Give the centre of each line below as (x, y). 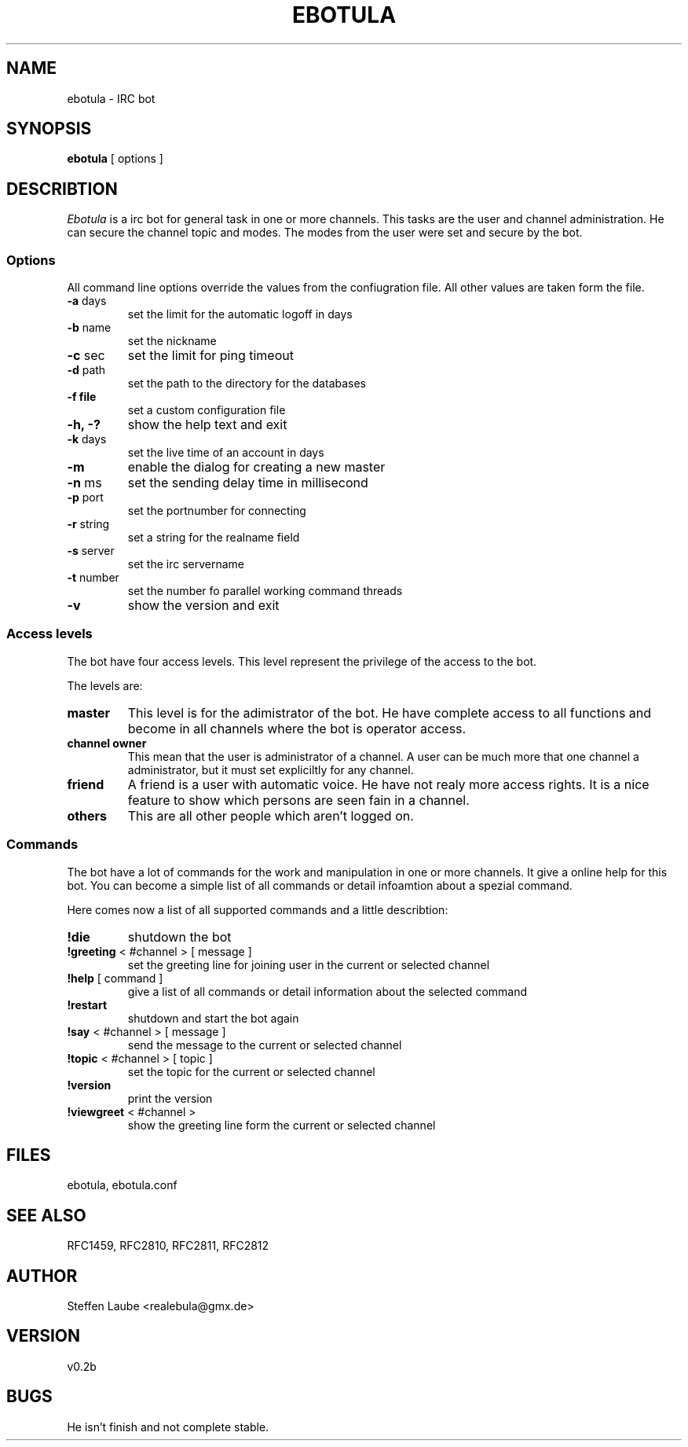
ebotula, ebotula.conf (122, 1185)
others (87, 815)
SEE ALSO (46, 1215)
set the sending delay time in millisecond (248, 483)
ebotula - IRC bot (111, 98)
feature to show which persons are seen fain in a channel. (298, 800)
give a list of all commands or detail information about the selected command (328, 991)
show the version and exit (203, 606)
